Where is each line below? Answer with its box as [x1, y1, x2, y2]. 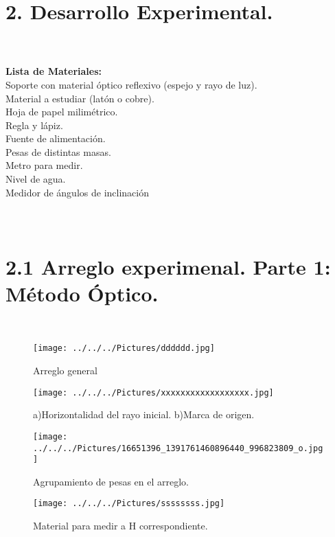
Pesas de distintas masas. [5, 144, 111, 159]
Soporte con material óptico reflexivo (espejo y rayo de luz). [5, 77, 257, 91]
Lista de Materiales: [5, 64, 102, 78]
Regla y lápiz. [5, 117, 63, 132]
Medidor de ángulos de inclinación [5, 185, 149, 199]
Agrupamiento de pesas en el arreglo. [33, 474, 189, 488]
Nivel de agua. [5, 172, 66, 186]
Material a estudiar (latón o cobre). [5, 91, 154, 105]
